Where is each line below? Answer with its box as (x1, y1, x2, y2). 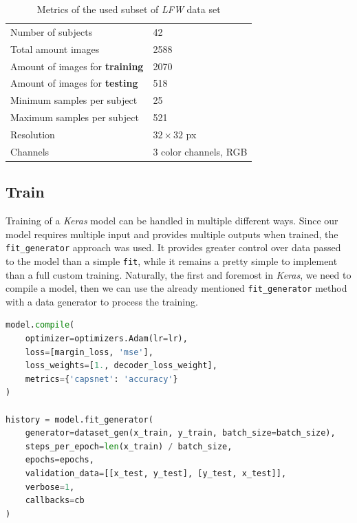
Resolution (10, 127, 55, 141)
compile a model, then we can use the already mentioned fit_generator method (6, 281, 347, 295)
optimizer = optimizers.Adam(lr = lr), (25, 333, 188, 343)
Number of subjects (10, 24, 93, 39)
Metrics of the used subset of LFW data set (36, 2, 221, 16)
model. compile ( (6, 320, 75, 330)
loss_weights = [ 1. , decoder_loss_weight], (25, 361, 217, 371)
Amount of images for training (10, 58, 144, 73)
